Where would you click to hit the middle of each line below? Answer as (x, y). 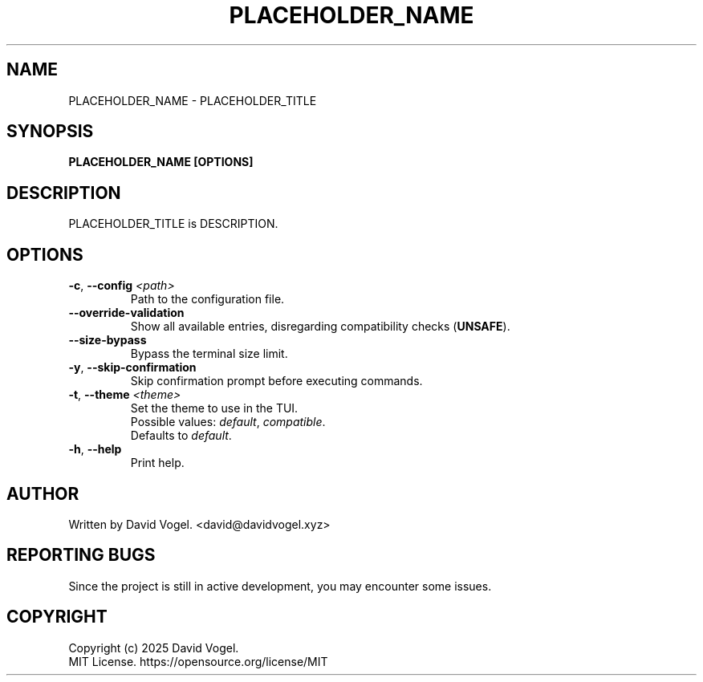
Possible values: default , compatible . (228, 422)
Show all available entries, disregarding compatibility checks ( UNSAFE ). (320, 327)
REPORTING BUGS (81, 555)
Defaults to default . (181, 436)
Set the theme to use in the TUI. (214, 408)
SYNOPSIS (50, 132)
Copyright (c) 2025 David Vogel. (154, 647)
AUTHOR (43, 493)
